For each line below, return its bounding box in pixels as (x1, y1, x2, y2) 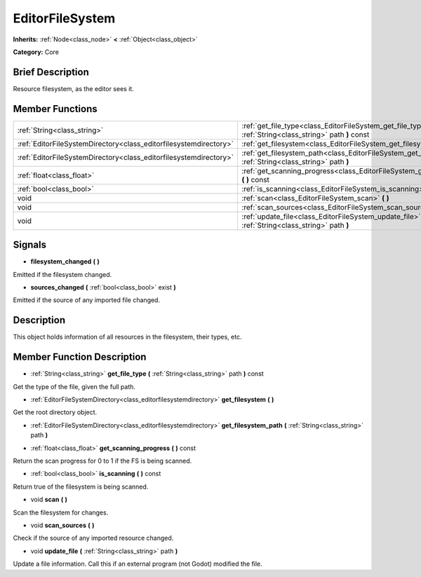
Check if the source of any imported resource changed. (13, 534, 174, 543)
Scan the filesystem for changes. (13, 508, 109, 517)
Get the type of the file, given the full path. (13, 382, 136, 391)
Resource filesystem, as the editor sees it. (13, 84, 135, 93)
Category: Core (13, 48, 60, 56)
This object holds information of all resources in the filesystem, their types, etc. (13, 333, 242, 341)
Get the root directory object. (13, 408, 98, 416)
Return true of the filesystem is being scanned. (13, 482, 149, 491)
